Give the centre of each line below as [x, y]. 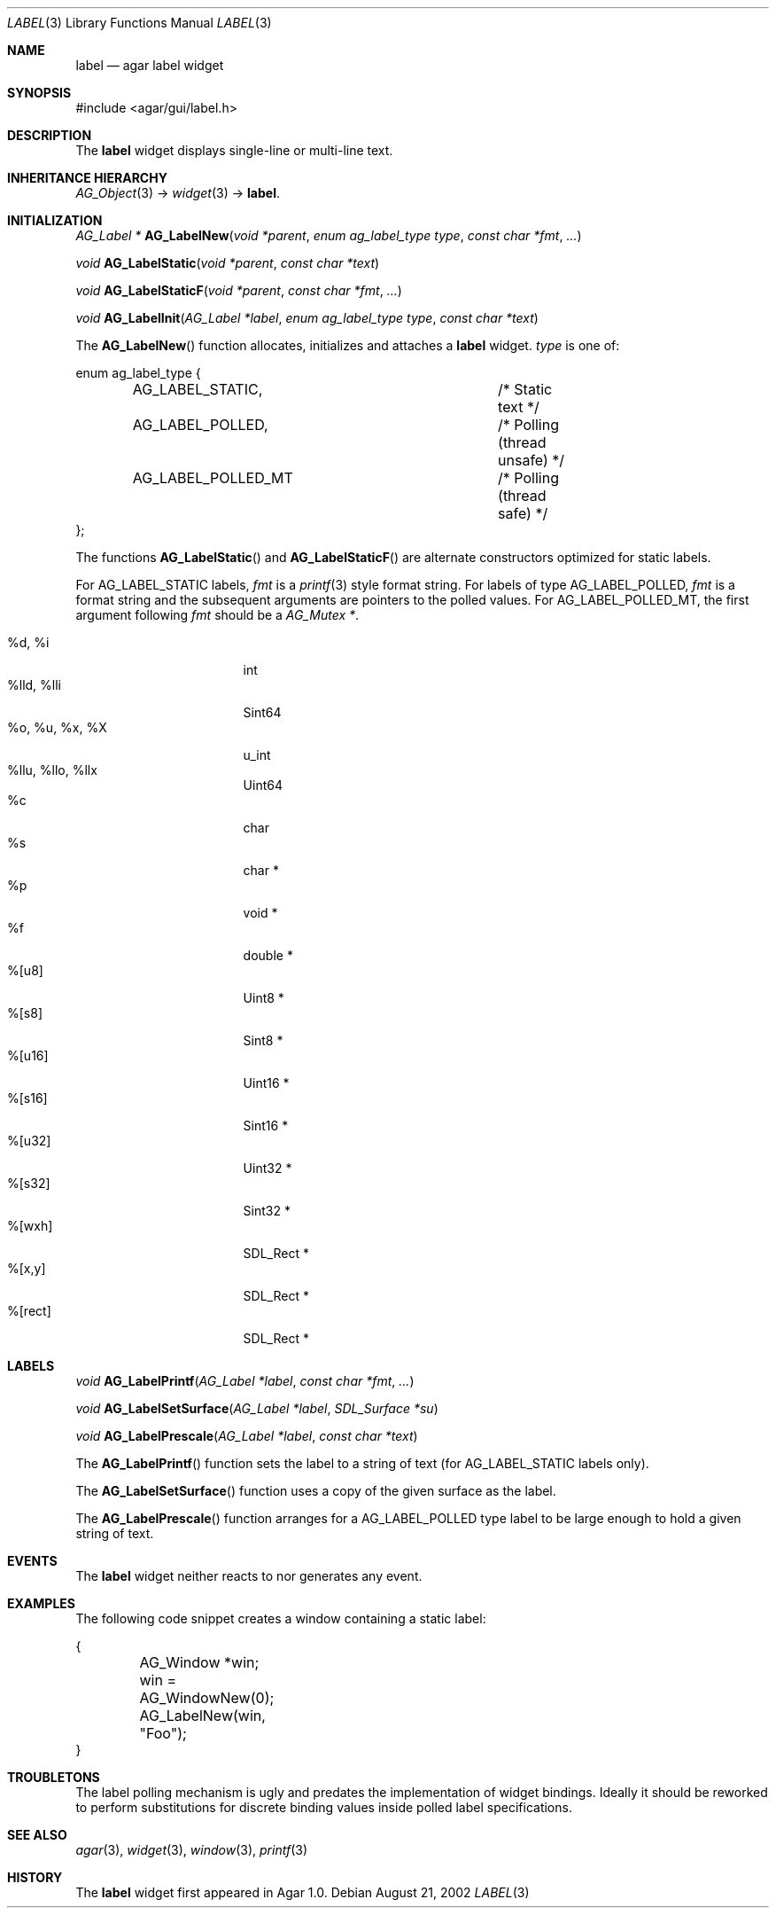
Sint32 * [267, 1211]
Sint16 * [266, 1126]
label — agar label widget [150, 65]
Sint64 [262, 712]
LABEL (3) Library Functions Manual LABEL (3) [140, 23]
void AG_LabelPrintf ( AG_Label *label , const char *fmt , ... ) [245, 1381]
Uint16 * [266, 1083]
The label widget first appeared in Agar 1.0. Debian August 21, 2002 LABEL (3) [303, 1892]
